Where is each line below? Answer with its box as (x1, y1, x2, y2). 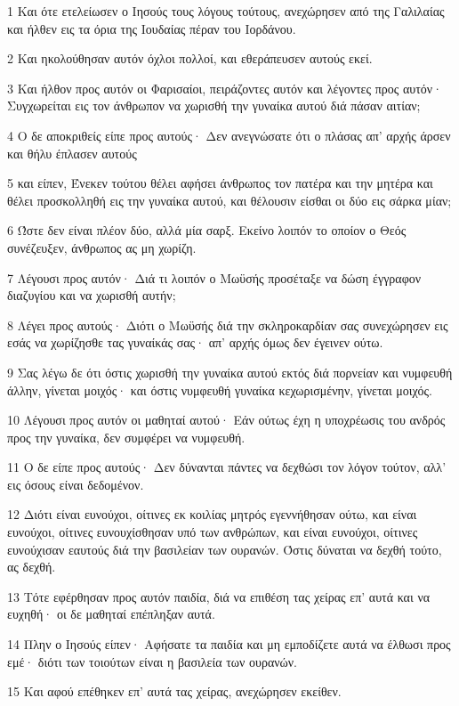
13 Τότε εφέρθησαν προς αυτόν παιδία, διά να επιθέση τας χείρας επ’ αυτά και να (7, 587, 431, 605)
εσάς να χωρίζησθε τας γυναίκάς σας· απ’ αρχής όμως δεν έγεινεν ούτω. (7, 333, 383, 352)
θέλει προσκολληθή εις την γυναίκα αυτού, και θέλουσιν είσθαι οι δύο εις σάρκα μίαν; (7, 191, 452, 209)
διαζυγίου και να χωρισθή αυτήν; (7, 286, 176, 304)
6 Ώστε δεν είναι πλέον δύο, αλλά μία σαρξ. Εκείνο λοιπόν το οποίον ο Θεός (7, 221, 407, 239)
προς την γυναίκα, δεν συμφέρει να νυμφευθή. (7, 427, 246, 446)
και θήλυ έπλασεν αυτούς (7, 143, 137, 162)
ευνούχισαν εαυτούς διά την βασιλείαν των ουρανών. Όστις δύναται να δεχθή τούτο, (7, 540, 442, 558)
